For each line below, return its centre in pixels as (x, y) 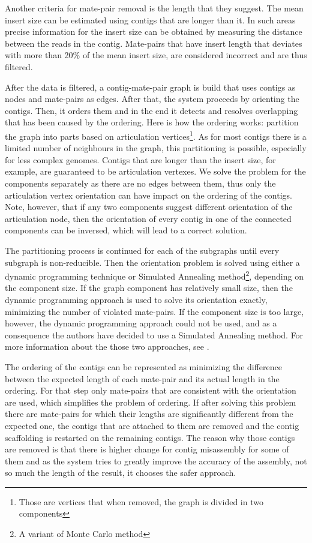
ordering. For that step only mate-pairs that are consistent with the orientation (151, 390)
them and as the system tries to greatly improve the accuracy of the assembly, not (156, 460)
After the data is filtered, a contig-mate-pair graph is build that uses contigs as (150, 87)
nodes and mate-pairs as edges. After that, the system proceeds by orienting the (152, 99)
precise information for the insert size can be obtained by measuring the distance (154, 31)
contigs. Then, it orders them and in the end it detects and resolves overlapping (151, 110)
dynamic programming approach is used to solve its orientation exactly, (136, 299)
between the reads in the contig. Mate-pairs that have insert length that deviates (154, 43)
